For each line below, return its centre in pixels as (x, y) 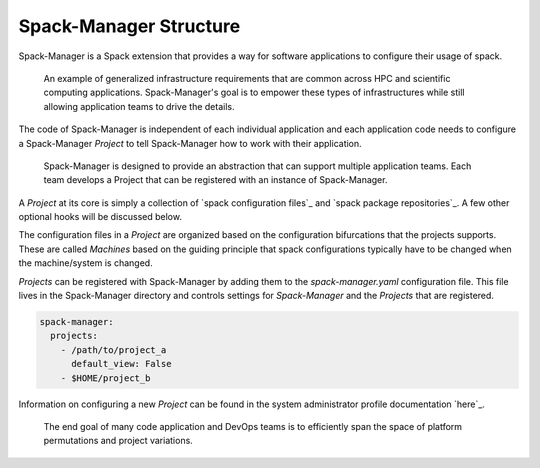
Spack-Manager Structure (129, 26)
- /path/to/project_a (113, 349)
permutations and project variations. (118, 441)
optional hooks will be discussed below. (100, 217)
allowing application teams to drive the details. (139, 106)
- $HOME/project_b (105, 378)
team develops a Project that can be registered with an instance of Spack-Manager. (215, 180)
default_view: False (121, 364)
